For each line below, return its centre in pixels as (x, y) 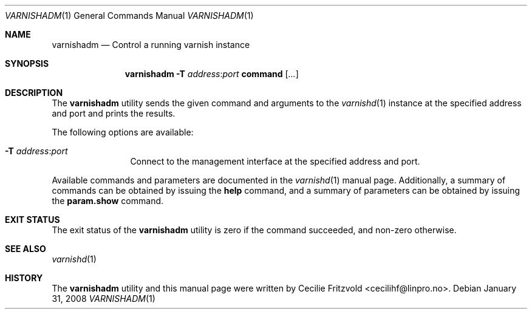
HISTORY (24, 278)
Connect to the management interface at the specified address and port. (275, 161)
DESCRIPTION (34, 93)
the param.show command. (108, 201)
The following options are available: (123, 132)
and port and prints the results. (114, 113)
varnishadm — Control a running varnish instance (151, 45)
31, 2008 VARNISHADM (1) (104, 299)
